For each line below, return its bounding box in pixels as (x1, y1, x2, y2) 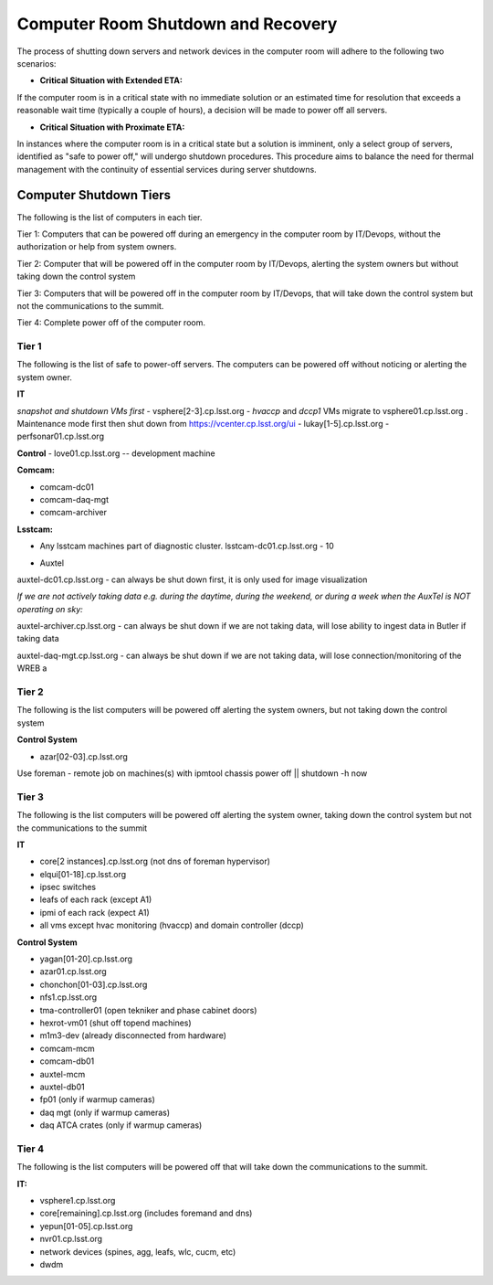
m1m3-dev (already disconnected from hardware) (39, 1030, 227, 1041)
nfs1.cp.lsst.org (39, 992, 98, 1003)
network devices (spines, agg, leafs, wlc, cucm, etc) (39, 1246, 236, 1257)
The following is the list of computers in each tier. (16, 211, 203, 223)
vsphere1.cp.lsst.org (39, 1195, 116, 1206)
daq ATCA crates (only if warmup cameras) (39, 1120, 203, 1131)
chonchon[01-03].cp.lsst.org (39, 979, 148, 990)
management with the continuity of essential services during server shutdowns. (16, 164, 317, 175)
